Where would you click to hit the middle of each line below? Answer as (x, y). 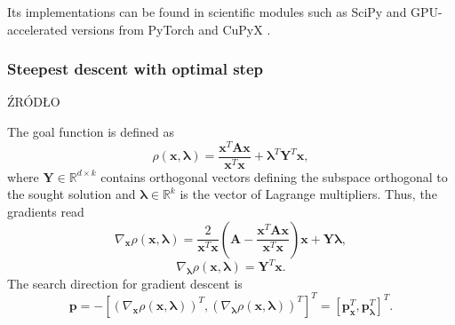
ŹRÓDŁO (34, 102)
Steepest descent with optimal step (135, 69)
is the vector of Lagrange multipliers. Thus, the (308, 194)
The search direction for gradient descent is (125, 283)
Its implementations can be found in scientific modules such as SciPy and (207, 12)
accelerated (37, 29)
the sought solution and (72, 194)
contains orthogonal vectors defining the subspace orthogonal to (274, 176)
